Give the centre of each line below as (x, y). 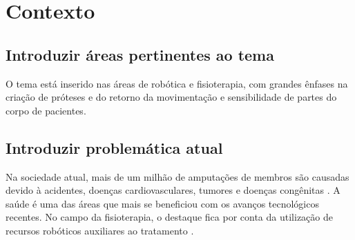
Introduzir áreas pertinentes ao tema (140, 54)
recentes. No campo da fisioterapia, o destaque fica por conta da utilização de (169, 217)
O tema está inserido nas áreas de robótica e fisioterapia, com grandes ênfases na (177, 83)
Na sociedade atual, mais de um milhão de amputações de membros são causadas (177, 176)
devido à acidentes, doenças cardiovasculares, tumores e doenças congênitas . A (173, 190)
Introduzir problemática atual (114, 147)
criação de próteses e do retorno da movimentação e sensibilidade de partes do (171, 97)
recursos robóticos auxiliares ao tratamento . (100, 230)
